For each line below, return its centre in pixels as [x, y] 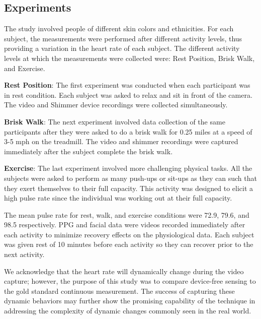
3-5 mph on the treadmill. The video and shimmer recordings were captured [121, 141]
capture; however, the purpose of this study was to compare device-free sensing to [130, 281]
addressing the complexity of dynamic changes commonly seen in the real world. [128, 311]
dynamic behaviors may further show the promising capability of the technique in [130, 301]
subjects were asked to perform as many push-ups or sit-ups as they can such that [130, 178]
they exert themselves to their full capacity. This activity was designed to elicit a [129, 188]
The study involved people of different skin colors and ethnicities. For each [119, 28]
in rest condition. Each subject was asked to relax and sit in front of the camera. [128, 94]
